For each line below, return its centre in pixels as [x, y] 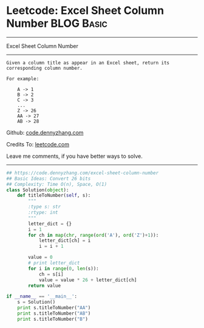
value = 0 [40, 258]
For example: [23, 79]
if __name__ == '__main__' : [42, 296]
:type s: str [45, 207]
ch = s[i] [51, 274]
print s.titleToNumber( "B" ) [53, 319]
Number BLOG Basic [57, 23]
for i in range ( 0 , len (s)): [63, 268]
